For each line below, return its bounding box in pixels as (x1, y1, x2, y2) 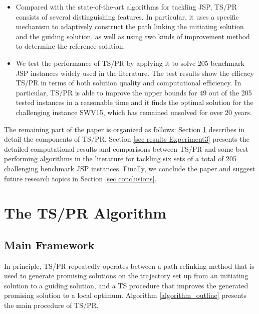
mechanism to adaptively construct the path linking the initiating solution (16, 21, 244, 32)
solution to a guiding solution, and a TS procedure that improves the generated (4, 280, 248, 290)
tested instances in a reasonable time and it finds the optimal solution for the (16, 97, 253, 108)
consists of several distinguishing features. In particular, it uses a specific (16, 11, 239, 22)
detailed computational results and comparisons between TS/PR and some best (4, 143, 248, 154)
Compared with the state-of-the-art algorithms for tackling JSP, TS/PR (16, 2, 237, 12)
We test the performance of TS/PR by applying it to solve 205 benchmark (16, 57, 244, 68)
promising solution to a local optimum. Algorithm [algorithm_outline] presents (4, 290, 246, 300)
